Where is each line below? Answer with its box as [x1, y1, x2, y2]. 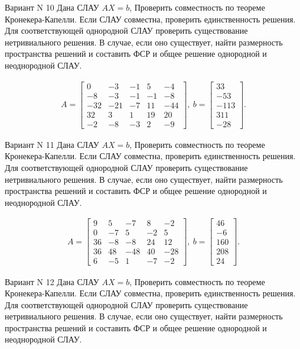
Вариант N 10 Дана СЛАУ [5, 1, 99, 13]
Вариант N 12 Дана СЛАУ [5, 275, 99, 287]
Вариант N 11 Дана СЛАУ [5, 138, 99, 150]
